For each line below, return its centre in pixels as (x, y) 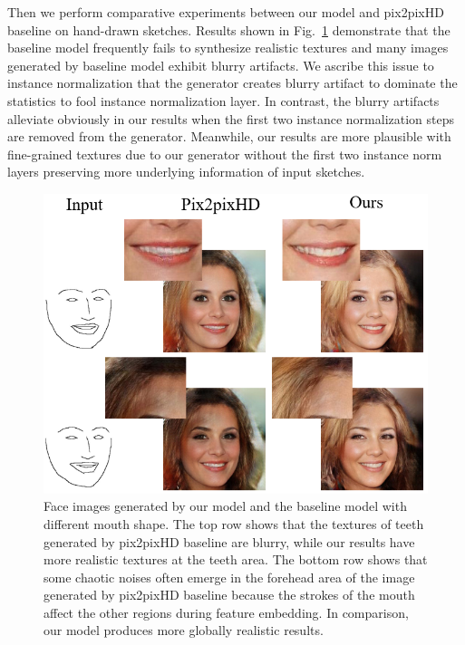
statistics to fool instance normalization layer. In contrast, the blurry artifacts (223, 100)
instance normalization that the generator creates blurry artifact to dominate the (232, 83)
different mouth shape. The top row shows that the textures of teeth (234, 523)
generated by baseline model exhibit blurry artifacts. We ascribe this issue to (221, 65)
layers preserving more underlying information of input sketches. (186, 172)
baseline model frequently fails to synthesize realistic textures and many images (228, 48)
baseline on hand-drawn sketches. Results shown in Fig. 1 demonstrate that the (229, 29)
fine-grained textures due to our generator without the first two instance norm (225, 154)
